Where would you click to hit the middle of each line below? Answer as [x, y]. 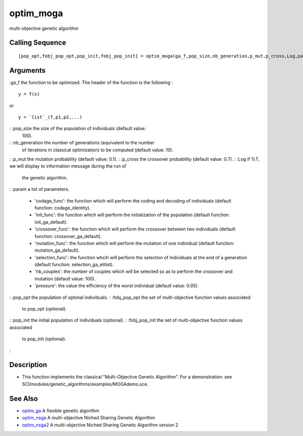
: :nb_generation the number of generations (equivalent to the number [82, 143]
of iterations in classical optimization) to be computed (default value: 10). [98, 150]
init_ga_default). [51, 222]
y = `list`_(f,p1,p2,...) [50, 117]
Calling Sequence [38, 43]
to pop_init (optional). [44, 339]
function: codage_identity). [63, 208]
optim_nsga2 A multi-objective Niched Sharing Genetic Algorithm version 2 [100, 425]
